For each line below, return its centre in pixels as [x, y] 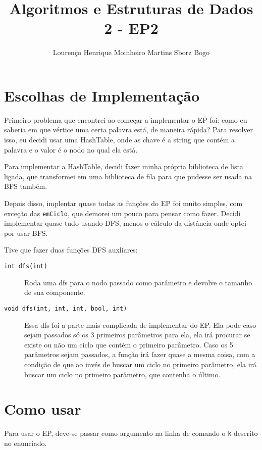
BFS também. [26, 186]
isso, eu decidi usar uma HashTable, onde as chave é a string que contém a [120, 140]
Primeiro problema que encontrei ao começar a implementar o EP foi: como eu [126, 119]
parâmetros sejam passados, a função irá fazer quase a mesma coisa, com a [140, 354]
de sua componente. [55, 292]
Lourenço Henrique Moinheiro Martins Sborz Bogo [131, 52]
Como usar [43, 409]
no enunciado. [25, 443]
